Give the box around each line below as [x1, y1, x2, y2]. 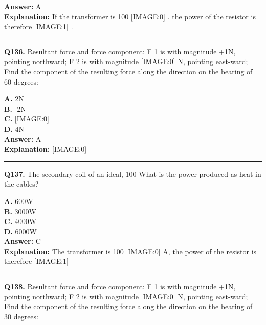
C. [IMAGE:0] [4, 113, 49, 124]
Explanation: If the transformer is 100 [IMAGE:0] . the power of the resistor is [4, 11, 256, 22]
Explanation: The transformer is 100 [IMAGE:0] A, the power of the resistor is [4, 246, 257, 256]
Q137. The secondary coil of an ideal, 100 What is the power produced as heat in [4, 168, 261, 179]
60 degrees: [4, 76, 38, 87]
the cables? [4, 178, 39, 189]
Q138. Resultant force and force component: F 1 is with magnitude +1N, [4, 281, 236, 292]
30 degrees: [4, 311, 38, 321]
